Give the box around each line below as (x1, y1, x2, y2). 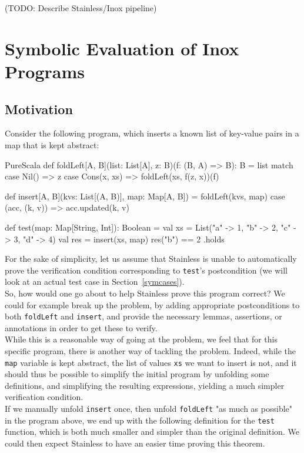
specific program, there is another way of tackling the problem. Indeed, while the (5, 344, 296, 357)
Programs (5, 59, 85, 83)
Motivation (5, 99, 73, 118)
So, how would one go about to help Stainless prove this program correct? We (5, 287, 285, 299)
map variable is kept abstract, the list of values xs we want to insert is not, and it (5, 356, 297, 368)
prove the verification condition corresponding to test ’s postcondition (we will (5, 264, 288, 276)
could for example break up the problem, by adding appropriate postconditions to (5, 298, 300, 311)
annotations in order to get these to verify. (5, 321, 158, 334)
